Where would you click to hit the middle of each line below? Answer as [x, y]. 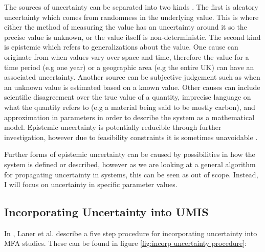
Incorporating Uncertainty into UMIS [106, 212]
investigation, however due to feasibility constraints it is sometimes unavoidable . [131, 137]
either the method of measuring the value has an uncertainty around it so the [126, 27]
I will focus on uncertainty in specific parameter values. [91, 184]
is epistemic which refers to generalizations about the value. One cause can [121, 47]
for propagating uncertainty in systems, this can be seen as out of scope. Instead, [131, 174]
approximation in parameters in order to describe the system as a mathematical [129, 117]
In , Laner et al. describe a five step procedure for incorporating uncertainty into [131, 233]
